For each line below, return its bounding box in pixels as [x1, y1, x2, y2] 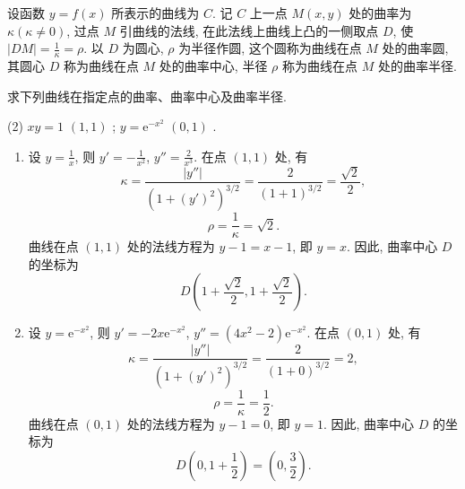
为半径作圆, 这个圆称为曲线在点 [178, 39, 362, 57]
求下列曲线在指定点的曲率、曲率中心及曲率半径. [7, 86, 287, 105]
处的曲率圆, [382, 39, 449, 57]
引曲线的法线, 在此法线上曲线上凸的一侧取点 [119, 21, 379, 39]
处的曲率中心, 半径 [159, 57, 268, 75]
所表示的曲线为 [111, 4, 200, 22]
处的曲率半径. [377, 57, 457, 75]
